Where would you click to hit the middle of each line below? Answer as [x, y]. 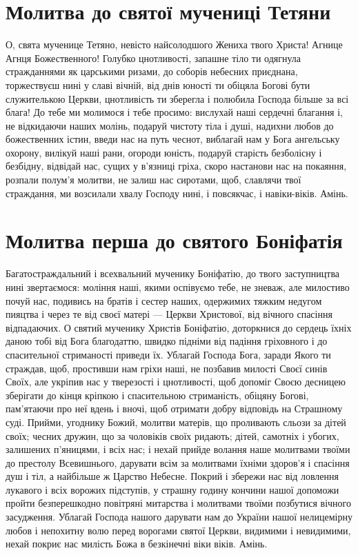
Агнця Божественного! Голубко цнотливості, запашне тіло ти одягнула [153, 58]
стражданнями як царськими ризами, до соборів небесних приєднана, [152, 71]
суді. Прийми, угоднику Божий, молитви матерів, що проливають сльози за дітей [176, 422]
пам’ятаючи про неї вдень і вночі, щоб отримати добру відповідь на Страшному [174, 408]
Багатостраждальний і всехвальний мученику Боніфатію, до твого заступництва [173, 273]
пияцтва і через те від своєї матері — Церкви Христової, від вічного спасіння [169, 314]
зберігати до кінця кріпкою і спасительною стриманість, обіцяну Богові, [157, 395]
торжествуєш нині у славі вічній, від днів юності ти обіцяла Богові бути [158, 84]
